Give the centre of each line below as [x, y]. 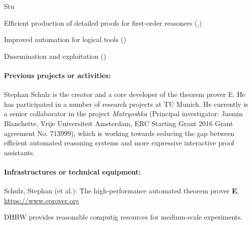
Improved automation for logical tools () [65, 39]
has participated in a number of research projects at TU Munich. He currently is [126, 104]
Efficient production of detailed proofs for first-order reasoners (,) [103, 22]
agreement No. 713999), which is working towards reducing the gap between [119, 133]
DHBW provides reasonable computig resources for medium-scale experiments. [123, 217]
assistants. [20, 152]
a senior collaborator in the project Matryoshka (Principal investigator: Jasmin [124, 113]
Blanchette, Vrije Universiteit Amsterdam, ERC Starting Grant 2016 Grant [119, 123]
